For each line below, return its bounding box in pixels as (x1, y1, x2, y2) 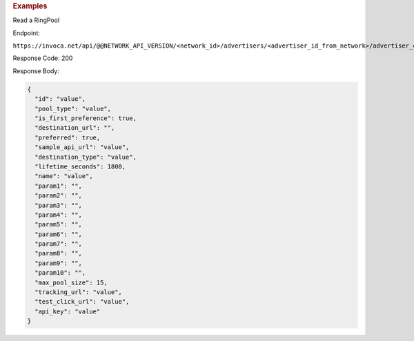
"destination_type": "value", (34, 153, 137, 161)
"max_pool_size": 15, (34, 278, 108, 286)
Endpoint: (12, 28, 41, 37)
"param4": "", (34, 211, 83, 219)
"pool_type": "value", (34, 104, 112, 113)
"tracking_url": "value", (34, 289, 122, 296)
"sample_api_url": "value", (34, 144, 130, 151)
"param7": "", (34, 240, 83, 248)
